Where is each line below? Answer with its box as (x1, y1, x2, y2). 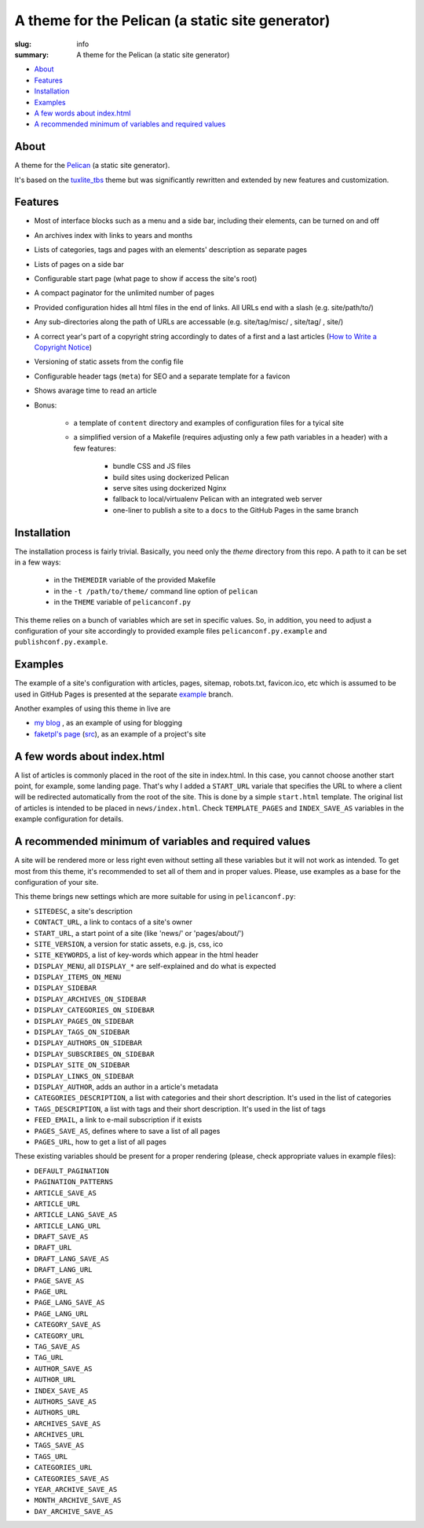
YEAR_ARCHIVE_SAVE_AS (34, 1485, 118, 1494)
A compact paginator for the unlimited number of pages (34, 288, 215, 298)
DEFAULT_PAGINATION (34, 1166, 109, 1175)
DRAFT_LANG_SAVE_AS (34, 1254, 109, 1263)
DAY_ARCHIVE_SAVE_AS (34, 1507, 114, 1515)
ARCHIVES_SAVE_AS (34, 1419, 101, 1428)
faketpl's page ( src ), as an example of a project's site (34, 729, 207, 738)
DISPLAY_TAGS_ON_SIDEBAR (34, 1028, 130, 1036)
